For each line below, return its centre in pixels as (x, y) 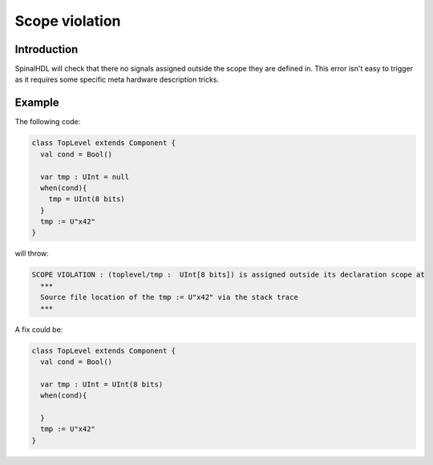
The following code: (48, 122)
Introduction (47, 49)
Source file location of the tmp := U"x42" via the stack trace (169, 297)
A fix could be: (39, 330)
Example (37, 103)
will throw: (32, 253)
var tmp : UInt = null (85, 177)
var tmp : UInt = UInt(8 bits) (102, 384)
